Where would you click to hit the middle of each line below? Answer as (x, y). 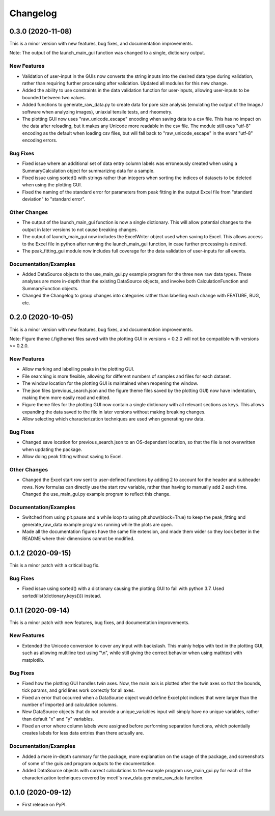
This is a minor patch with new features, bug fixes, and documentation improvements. (100, 622)
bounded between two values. (54, 97)
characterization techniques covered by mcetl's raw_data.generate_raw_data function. (113, 778)
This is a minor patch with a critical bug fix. (54, 566)
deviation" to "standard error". (54, 199)
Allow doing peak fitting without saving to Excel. (73, 457)
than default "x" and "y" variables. (58, 719)
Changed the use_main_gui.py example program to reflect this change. (96, 494)
